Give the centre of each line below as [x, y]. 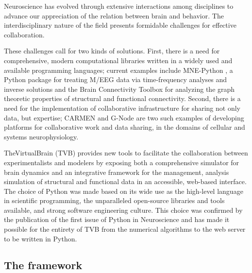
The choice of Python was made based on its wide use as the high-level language [124, 191]
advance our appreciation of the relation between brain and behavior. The [114, 15]
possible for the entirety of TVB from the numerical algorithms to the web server [125, 229]
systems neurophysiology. [41, 136]
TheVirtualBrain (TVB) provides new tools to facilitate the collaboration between [126, 153]
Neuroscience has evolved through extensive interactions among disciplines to [119, 6]
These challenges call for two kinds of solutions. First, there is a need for [112, 51]
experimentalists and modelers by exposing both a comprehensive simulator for [122, 162]
